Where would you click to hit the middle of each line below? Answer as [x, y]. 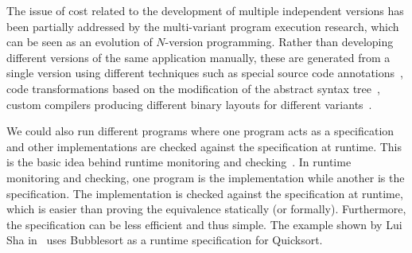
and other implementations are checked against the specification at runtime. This [204, 146]
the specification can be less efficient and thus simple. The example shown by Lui [204, 224]
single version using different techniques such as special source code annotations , [205, 73]
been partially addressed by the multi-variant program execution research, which [203, 26]
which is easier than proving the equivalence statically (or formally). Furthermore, [206, 209]
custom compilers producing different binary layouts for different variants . [189, 104]
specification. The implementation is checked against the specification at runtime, [205, 193]
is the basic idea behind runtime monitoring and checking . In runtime [179, 162]
